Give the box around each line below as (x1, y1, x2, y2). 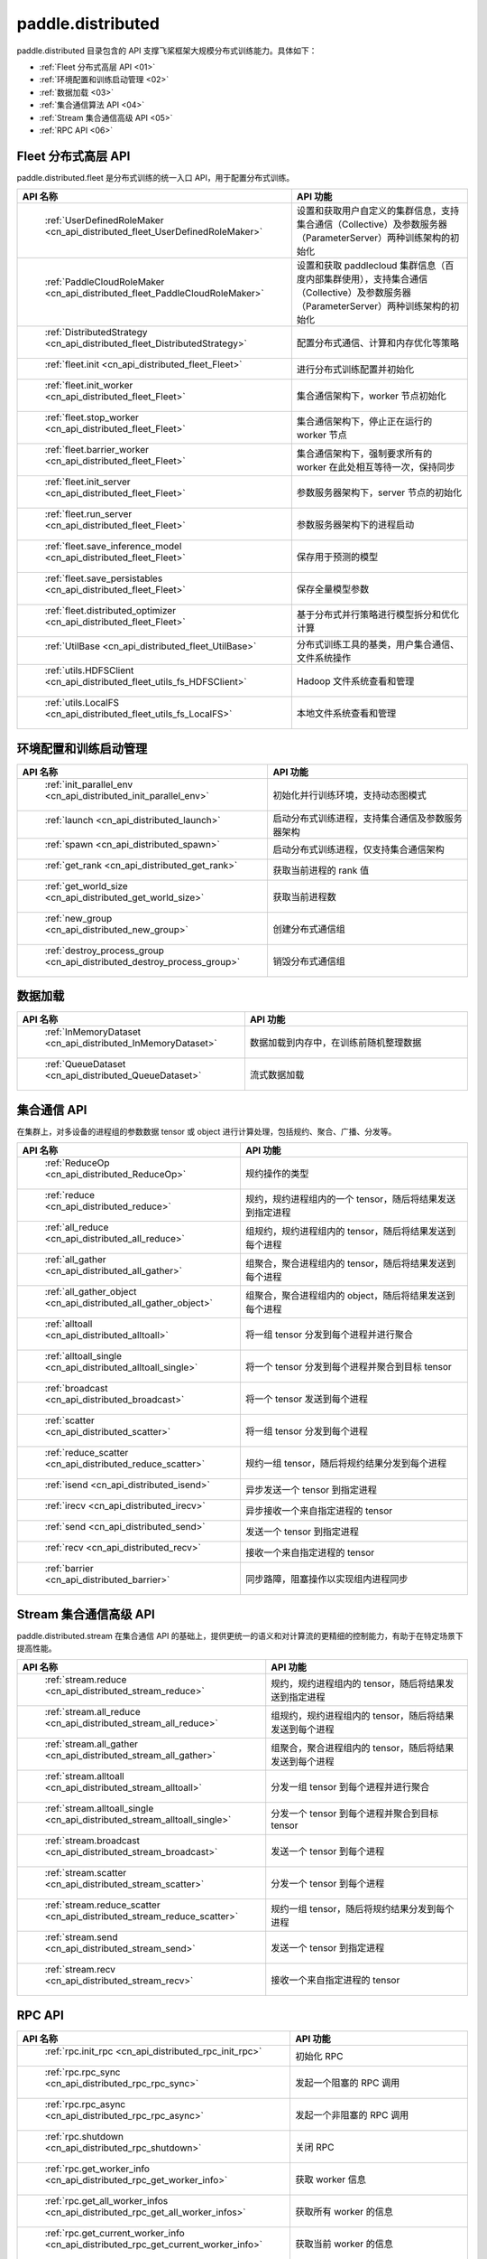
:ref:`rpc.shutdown (44, 2130, 124, 2142)
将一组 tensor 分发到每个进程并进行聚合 (244, 1328, 414, 1341)
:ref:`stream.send (44, 1931, 118, 1944)
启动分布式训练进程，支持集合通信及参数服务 (272, 811, 464, 824)
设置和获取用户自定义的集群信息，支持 (296, 204, 460, 217)
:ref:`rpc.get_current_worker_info (44, 2226, 185, 2239)
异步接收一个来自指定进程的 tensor (244, 1504, 393, 1517)
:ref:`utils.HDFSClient (44, 664, 134, 677)
